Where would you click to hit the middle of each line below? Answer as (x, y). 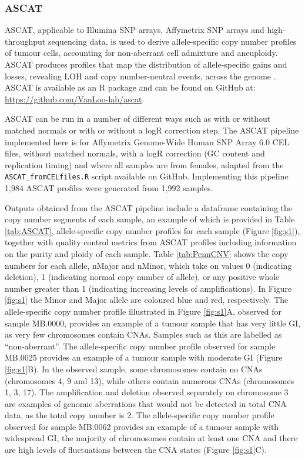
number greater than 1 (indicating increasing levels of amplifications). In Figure (148, 288)
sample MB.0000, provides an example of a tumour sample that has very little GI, (153, 323)
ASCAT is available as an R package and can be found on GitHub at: (130, 87)
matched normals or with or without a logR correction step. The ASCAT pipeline (152, 130)
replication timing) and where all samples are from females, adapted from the (144, 164)
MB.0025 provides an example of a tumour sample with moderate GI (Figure (144, 357)
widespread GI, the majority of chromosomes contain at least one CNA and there (151, 438)
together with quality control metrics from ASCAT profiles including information (151, 242)
